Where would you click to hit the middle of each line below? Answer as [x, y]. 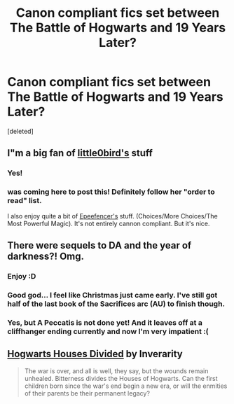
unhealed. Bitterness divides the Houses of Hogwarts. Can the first [121, 378]
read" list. [25, 201]
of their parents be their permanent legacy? [87, 393]
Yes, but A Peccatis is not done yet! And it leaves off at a [105, 322]
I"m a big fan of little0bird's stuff [80, 153]
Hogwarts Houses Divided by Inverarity [95, 354]
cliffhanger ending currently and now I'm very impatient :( [108, 331]
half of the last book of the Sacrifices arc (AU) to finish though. [116, 304]
